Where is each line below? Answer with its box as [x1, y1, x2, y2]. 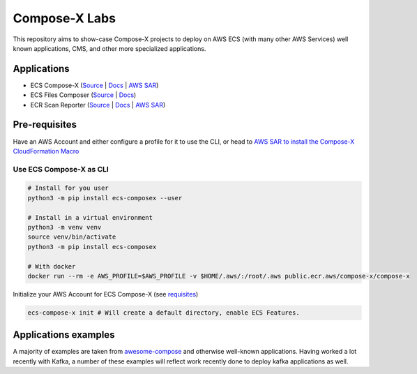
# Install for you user [27, 184, 109, 192]
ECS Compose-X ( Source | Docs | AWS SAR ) [30, 81, 159, 89]
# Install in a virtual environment [27, 214, 153, 221]
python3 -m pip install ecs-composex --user [27, 194, 183, 202]
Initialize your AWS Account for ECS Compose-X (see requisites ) [13, 290, 199, 298]
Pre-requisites [13, 119, 77, 130]
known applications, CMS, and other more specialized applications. [13, 44, 206, 52]
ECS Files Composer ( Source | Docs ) [30, 91, 137, 99]
